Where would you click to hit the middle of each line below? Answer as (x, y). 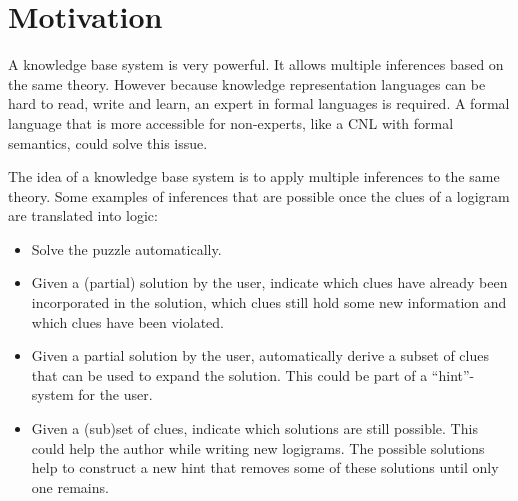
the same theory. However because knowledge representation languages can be (247, 83)
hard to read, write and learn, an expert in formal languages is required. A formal (259, 103)
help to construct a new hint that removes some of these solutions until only (265, 467)
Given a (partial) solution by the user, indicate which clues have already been (269, 282)
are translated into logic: (83, 215)
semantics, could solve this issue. (108, 142)
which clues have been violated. (127, 321)
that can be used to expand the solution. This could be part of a (229, 374)
